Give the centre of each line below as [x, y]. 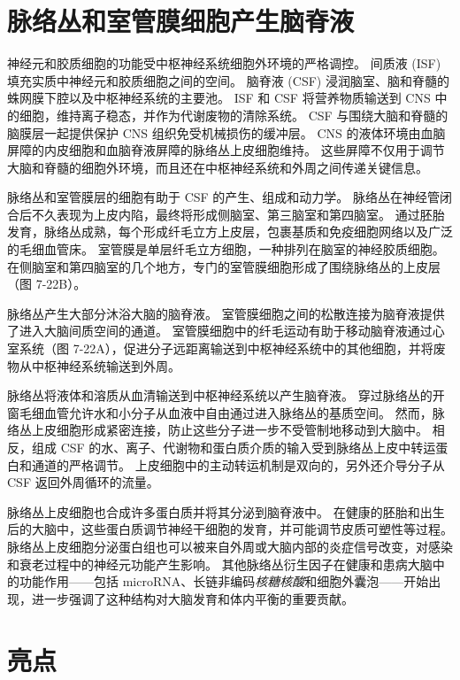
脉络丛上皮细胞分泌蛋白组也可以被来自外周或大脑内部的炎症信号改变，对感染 [230, 546]
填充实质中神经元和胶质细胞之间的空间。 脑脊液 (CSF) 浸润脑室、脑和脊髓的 [228, 80]
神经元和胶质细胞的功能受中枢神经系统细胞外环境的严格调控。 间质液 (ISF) [224, 63]
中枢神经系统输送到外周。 [106, 365]
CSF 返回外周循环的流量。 [83, 482]
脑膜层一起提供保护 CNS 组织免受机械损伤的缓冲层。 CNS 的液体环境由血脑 [226, 132]
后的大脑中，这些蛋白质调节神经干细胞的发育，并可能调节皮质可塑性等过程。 [230, 529]
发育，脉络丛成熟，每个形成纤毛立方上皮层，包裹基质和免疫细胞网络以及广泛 [230, 232]
